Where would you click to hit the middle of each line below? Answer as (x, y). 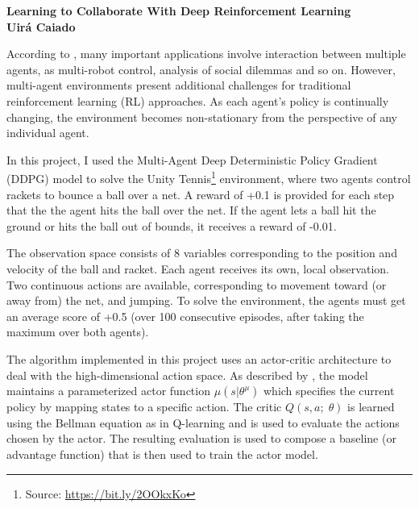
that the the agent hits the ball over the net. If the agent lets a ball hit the (191, 210)
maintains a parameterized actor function (108, 391)
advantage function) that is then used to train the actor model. (162, 454)
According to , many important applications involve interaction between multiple (206, 54)
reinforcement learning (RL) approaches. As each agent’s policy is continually (198, 100)
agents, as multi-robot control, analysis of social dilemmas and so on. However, (201, 69)
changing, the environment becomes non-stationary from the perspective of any (202, 117)
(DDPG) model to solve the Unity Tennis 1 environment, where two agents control (209, 177)
